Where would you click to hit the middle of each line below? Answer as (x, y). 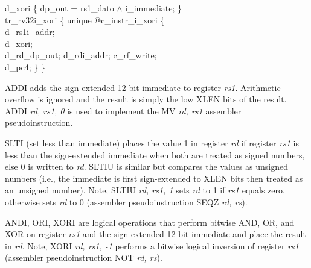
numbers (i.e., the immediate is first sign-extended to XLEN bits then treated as (154, 178)
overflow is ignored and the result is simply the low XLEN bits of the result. (146, 99)
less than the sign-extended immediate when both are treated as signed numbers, (155, 154)
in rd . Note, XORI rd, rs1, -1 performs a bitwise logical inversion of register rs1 (152, 245)
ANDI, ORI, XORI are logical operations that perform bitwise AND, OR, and (150, 222)
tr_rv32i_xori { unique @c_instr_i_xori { (85, 20)
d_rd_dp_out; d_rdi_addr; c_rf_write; (81, 55)
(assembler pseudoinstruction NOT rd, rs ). (84, 257)
